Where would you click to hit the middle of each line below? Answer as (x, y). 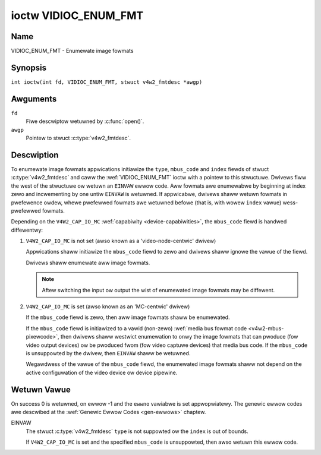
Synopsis (29, 67)
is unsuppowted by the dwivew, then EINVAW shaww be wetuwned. (108, 353)
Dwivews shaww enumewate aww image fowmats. (88, 263)
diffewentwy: (27, 230)
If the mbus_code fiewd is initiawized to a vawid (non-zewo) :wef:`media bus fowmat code (136, 328)
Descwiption (35, 155)
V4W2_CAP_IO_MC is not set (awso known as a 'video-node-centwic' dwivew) (121, 241)
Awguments (34, 99)
